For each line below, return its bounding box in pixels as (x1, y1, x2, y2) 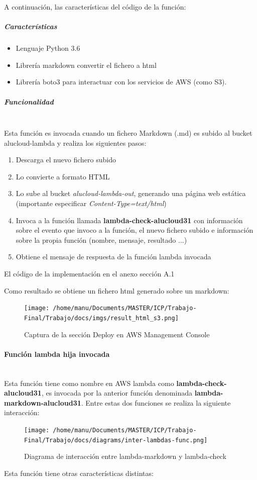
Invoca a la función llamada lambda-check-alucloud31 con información (16, 215, 243, 225)
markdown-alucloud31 (4, 397, 81, 408)
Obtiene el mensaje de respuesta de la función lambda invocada (16, 251, 211, 262)
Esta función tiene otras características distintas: (4, 467, 154, 478)
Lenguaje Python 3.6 (16, 43, 80, 53)
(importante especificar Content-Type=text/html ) (16, 198, 167, 209)
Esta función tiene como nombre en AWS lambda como (4, 377, 174, 388)
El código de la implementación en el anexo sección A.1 (4, 268, 175, 279)
